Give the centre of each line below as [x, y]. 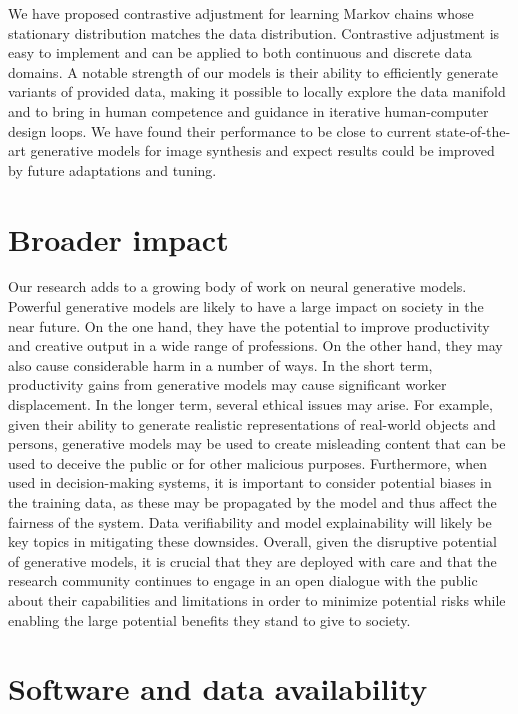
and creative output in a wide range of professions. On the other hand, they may [255, 345]
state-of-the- [473, 130]
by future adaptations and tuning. [112, 169]
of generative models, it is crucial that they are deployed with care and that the [252, 560]
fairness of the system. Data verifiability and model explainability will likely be [250, 521]
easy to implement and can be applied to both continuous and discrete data [240, 52]
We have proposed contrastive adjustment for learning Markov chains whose [241, 13]
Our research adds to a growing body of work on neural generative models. [237, 286]
